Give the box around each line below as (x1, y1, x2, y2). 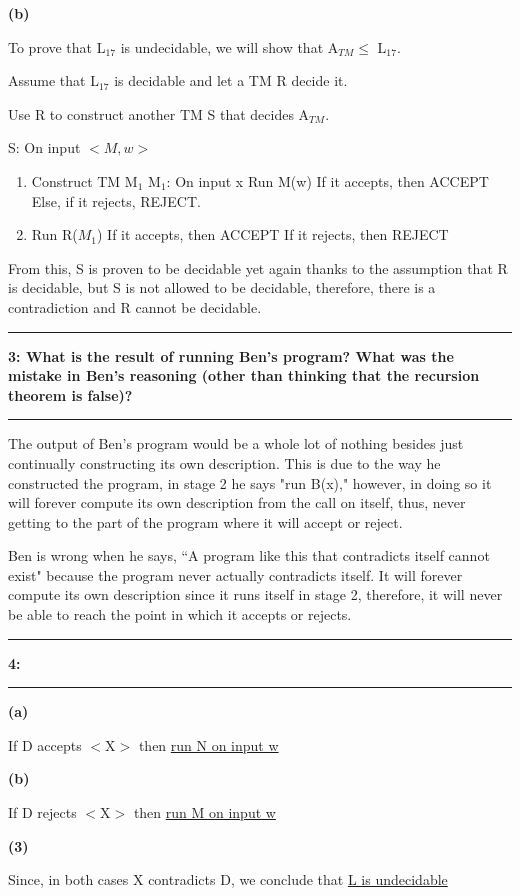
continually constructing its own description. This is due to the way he (8, 452, 441, 473)
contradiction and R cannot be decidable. (8, 296, 262, 317)
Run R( (31, 224, 78, 245)
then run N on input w (138, 734, 279, 755)
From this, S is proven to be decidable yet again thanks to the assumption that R (8, 257, 508, 278)
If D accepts (8, 734, 82, 755)
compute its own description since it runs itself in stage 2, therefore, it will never (8, 584, 503, 605)
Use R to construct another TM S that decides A (8, 103, 310, 124)
